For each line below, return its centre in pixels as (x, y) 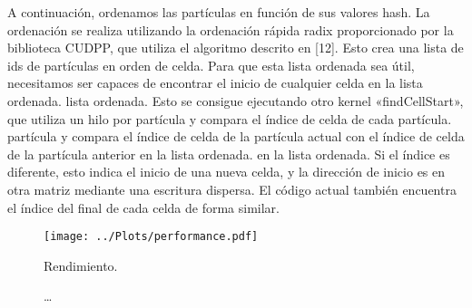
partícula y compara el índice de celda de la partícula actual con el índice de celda (236, 136)
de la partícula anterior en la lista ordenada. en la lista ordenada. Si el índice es (229, 154)
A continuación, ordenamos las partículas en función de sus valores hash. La (219, 12)
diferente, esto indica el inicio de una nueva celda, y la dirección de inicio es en (226, 172)
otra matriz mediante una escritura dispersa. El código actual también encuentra (232, 189)
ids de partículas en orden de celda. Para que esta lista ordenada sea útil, (211, 65)
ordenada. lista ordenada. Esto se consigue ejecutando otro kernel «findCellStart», (236, 100)
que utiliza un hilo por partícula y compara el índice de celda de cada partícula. (230, 118)
